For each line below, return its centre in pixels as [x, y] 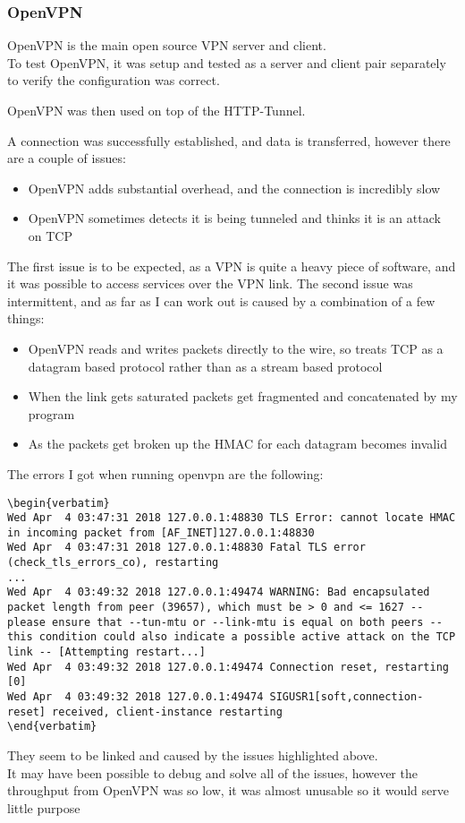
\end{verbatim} [52, 727]
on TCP [50, 235]
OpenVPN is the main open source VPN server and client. [167, 45]
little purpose [44, 807]
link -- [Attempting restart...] [106, 652]
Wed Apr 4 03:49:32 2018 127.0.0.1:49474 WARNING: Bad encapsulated [219, 592]
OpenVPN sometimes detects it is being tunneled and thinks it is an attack [234, 218]
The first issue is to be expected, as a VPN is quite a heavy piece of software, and [232, 266]
